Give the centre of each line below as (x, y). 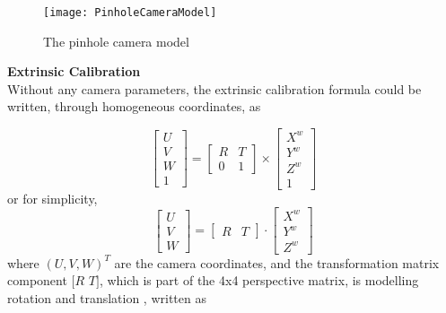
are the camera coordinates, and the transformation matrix (277, 262)
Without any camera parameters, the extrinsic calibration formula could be (214, 88)
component (37, 280)
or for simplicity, (52, 198)
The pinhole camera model (116, 41)
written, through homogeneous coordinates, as (134, 106)
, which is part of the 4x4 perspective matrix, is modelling (259, 280)
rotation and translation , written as (107, 298)
